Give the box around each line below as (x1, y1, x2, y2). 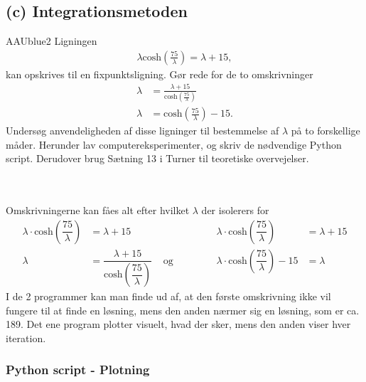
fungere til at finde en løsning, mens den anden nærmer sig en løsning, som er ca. (6, 302, 360, 317)
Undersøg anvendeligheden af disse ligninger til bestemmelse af (6, 123, 279, 138)
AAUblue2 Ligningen (6, 33, 97, 48)
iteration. (6, 330, 46, 345)
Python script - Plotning (6, 361, 150, 378)
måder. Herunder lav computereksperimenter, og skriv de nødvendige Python (6, 137, 342, 152)
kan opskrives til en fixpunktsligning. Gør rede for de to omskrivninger (6, 66, 313, 81)
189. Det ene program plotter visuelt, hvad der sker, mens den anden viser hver (6, 317, 351, 331)
